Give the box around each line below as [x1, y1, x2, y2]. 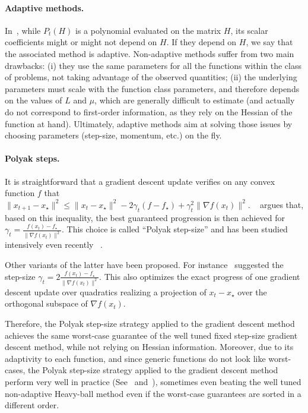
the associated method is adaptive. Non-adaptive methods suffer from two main [5, 47, 294, 59]
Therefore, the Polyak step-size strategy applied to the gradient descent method [5, 317, 295, 329]
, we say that [246, 36, 293, 48]
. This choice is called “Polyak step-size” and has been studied [61, 223, 288, 235]
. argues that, [247, 198, 304, 210]
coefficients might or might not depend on [5, 36, 157, 48]
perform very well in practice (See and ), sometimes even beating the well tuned [5, 375, 301, 387]
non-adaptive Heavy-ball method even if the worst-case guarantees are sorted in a [5, 387, 301, 399]
